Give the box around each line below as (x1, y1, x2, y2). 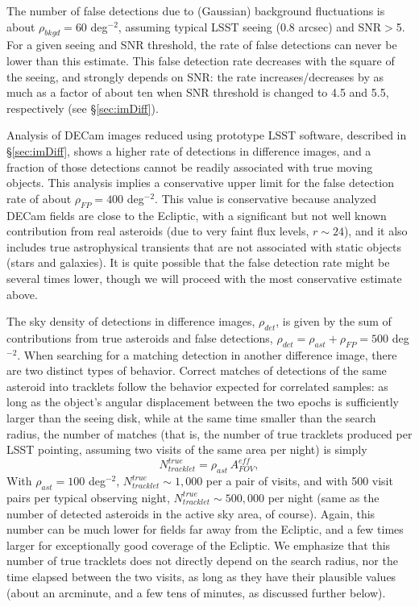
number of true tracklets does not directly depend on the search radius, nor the (6, 552, 398, 569)
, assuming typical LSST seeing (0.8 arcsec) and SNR (118, 18, 382, 35)
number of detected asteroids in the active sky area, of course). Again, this (6, 505, 375, 522)
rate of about (6, 189, 72, 206)
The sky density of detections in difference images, (6, 313, 255, 330)
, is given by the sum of (276, 313, 392, 330)
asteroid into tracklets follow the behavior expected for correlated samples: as (6, 377, 388, 394)
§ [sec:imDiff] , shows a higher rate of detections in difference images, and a (6, 142, 371, 159)
